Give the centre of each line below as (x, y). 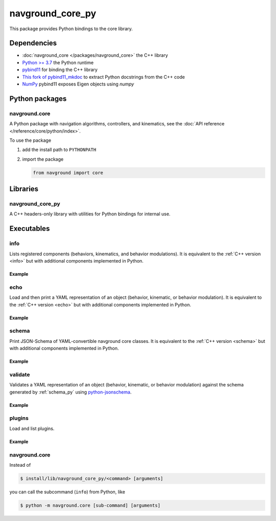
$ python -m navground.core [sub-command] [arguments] (90, 505)
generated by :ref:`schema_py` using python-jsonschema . (71, 392)
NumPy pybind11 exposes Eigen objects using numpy (78, 84)
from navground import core (68, 172)
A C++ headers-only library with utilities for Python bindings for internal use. (90, 214)
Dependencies (33, 43)
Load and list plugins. (32, 428)
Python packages (38, 99)
